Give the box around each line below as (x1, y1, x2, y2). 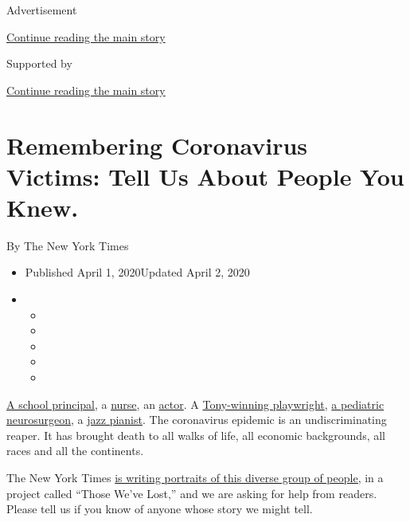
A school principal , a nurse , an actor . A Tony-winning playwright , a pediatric (6, 395, 385, 412)
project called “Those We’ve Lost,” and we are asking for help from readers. (6, 485, 377, 501)
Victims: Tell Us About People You (6, 159, 404, 192)
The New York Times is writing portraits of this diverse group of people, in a (6, 469, 384, 485)
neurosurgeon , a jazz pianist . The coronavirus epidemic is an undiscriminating (6, 411, 387, 428)
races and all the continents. (6, 442, 144, 459)
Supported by (6, 55, 72, 72)
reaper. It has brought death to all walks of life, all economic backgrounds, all (6, 426, 386, 443)
